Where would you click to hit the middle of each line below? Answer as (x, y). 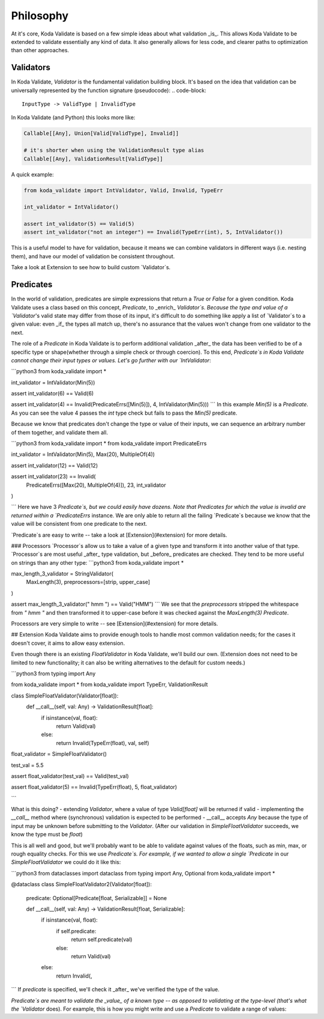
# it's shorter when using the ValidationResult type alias (114, 151)
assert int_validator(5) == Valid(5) (79, 224)
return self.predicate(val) (102, 940)
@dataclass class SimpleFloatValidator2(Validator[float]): (82, 884)
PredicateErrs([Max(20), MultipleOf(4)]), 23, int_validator (96, 485)
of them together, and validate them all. (59, 432)
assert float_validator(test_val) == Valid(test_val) (70, 776)
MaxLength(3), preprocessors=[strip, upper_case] (88, 582)
